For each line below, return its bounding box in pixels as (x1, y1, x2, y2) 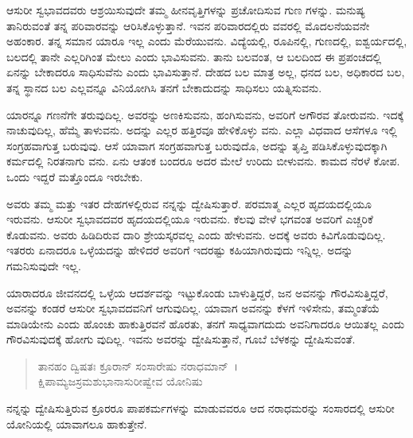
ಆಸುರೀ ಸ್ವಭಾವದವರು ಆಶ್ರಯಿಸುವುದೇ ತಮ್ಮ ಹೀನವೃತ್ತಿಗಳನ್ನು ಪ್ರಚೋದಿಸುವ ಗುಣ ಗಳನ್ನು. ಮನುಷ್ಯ (6, 2, 365, 17)
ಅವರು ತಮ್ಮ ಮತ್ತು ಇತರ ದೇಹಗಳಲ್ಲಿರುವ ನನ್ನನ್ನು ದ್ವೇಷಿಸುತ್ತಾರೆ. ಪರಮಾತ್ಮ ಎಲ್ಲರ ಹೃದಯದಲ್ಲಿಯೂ (6, 195, 372, 211)
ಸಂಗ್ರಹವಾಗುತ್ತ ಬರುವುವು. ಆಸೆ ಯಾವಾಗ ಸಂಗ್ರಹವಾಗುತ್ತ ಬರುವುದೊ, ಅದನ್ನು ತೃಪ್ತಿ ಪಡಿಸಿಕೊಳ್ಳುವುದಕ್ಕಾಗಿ (6, 137, 388, 153)
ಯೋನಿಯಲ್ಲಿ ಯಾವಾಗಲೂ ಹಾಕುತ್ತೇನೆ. (6, 415, 147, 432)
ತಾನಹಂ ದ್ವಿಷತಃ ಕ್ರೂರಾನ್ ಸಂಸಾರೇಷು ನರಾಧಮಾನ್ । (37, 357, 239, 374)
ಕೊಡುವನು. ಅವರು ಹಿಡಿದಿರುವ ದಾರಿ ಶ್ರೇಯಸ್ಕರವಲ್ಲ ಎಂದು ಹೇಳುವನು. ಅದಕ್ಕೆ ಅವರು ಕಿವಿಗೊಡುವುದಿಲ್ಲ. (6, 226, 386, 242)
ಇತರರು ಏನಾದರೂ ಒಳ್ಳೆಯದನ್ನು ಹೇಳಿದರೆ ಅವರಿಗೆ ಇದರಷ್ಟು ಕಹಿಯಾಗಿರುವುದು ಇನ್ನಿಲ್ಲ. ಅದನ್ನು (6, 242, 353, 258)
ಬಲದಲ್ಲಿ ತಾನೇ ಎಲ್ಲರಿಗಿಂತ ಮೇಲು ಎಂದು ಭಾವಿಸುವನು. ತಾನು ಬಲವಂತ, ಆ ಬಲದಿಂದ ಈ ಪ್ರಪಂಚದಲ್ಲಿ (6, 48, 382, 64)
